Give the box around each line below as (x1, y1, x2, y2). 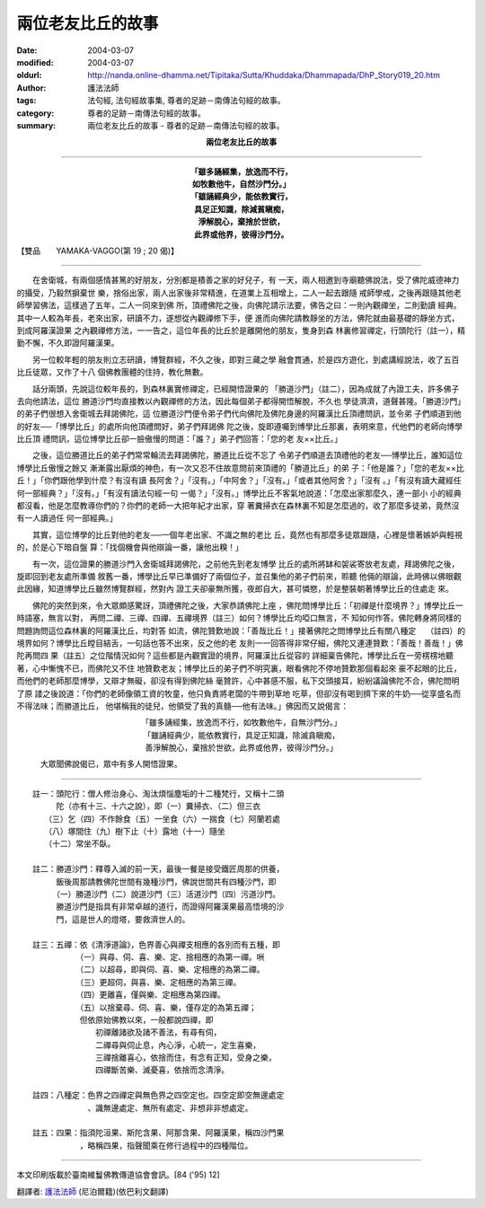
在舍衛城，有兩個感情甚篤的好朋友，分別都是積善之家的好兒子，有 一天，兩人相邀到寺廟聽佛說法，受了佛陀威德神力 (31, 275, 460, 286)
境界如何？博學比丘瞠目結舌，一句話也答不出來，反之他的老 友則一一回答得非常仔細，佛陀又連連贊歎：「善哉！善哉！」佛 (16, 638, 463, 648)
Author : (16, 82, 47, 93)
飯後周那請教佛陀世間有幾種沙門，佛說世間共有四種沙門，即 (55, 876, 277, 886)
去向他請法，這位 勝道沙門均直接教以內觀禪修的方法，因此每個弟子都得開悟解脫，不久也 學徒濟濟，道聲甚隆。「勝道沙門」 (16, 395, 466, 406)
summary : (16, 119, 57, 130)
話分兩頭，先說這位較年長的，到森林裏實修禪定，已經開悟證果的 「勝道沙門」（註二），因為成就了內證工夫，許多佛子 (31, 383, 460, 394)
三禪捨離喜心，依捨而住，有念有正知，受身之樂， (94, 1052, 277, 1063)
